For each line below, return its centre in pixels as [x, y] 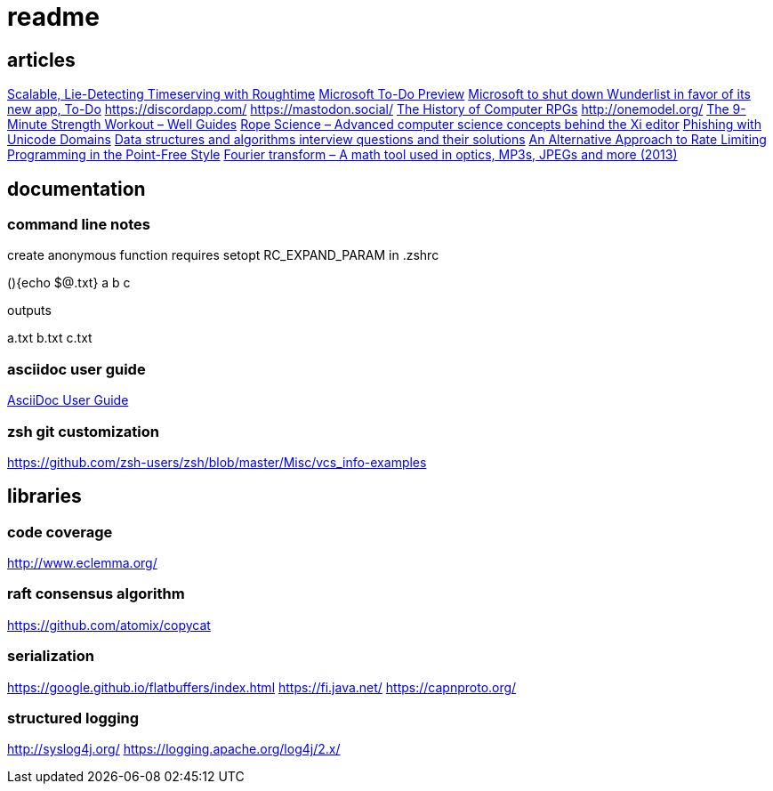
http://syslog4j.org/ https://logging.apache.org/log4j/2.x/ [174, 749]
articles [41, 60]
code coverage [60, 532]
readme [53, 17]
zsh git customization [83, 431]
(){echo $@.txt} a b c [69, 283]
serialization [51, 656]
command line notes [79, 225]
